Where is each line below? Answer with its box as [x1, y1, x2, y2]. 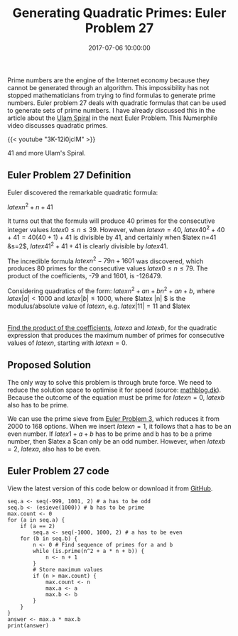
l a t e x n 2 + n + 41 [7, 202, 53, 212]
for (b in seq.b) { [20, 534, 78, 542]
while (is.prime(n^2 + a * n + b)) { [33, 547, 144, 554]
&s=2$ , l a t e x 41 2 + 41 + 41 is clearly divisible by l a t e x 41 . [7, 241, 168, 250]
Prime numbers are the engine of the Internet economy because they [7, 76, 210, 84]
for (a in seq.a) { [7, 516, 65, 523]
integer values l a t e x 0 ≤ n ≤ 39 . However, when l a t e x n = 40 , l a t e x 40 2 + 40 [7, 224, 225, 234]
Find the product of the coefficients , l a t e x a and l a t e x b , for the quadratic [7, 324, 217, 332]
